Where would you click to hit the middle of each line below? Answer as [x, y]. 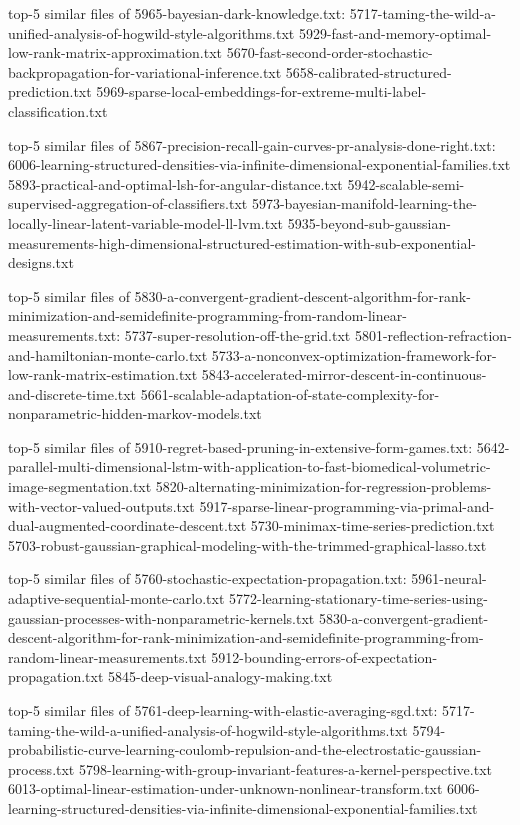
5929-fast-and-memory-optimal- [395, 32]
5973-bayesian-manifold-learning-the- [364, 203]
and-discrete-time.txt [72, 393]
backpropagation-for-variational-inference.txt [145, 71]
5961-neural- [449, 578]
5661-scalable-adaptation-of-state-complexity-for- [290, 393]
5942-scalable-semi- [406, 183]
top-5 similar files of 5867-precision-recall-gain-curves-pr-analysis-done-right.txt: [252, 144]
